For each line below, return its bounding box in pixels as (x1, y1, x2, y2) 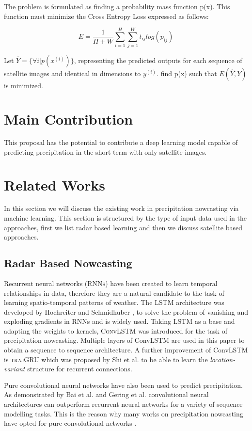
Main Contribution (4, 109, 133, 129)
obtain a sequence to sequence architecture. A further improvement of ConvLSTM (4, 345, 248, 355)
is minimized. (4, 80, 43, 91)
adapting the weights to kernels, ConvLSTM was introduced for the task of (4, 325, 227, 335)
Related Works (4, 175, 106, 195)
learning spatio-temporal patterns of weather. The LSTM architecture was (4, 297, 224, 307)
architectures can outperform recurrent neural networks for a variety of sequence (4, 399, 243, 409)
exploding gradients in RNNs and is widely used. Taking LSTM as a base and (4, 316, 235, 326)
